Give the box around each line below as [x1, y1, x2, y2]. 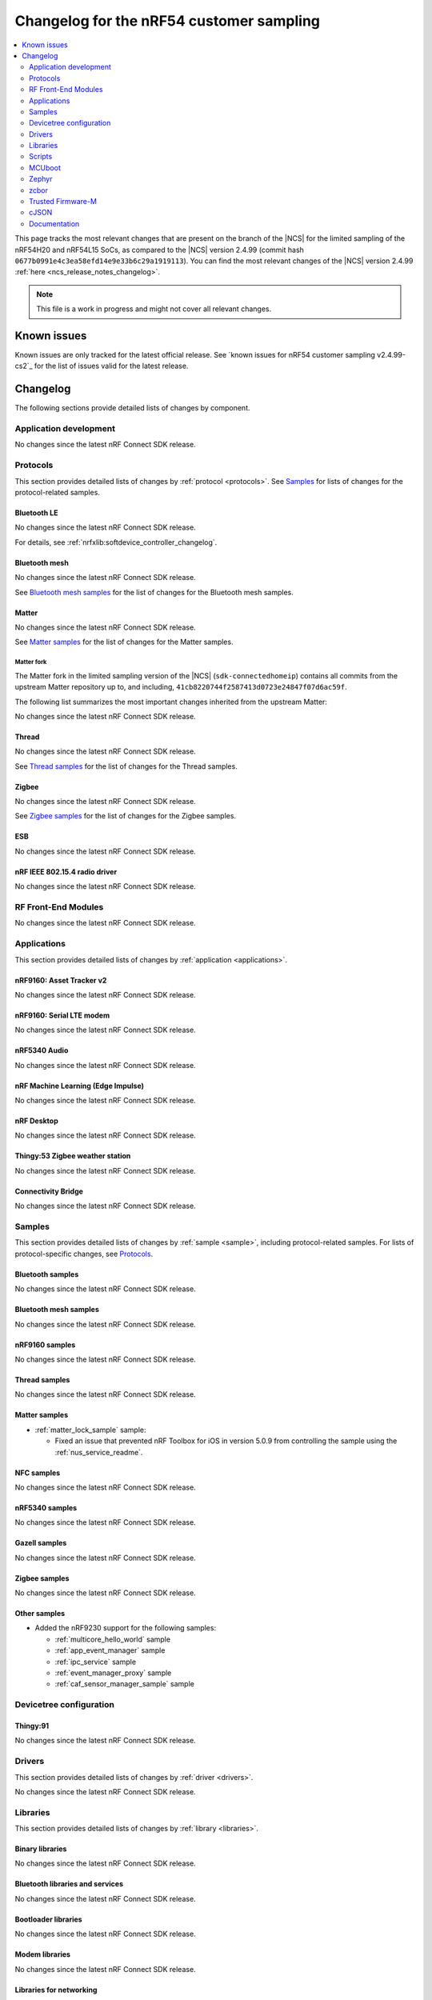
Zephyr [29, 174, 53, 184]
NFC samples [14, 1468, 61, 1478]
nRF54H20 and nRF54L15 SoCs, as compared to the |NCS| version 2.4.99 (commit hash [14, 245, 304, 254]
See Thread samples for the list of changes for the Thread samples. [14, 761, 238, 771]
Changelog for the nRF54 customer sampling [14, 12, 320, 30]
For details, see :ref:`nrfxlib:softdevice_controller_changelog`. [14, 537, 218, 547]
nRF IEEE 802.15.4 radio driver [14, 866, 118, 876]
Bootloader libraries [14, 1914, 83, 1924]
